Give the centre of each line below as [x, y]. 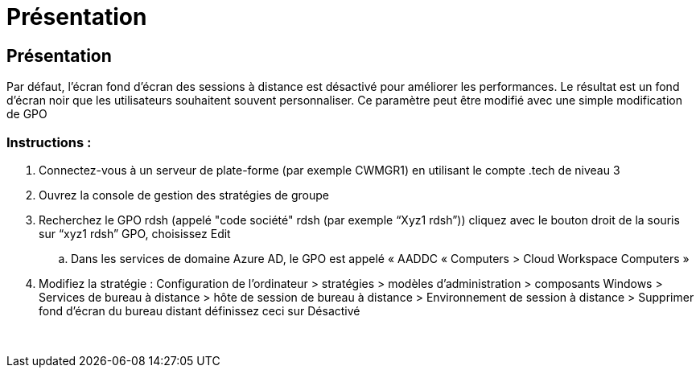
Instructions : [49, 142]
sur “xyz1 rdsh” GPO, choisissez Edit [135, 233]
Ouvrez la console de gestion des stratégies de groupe [184, 195]
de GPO [27, 114]
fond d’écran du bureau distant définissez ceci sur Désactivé [200, 310]
